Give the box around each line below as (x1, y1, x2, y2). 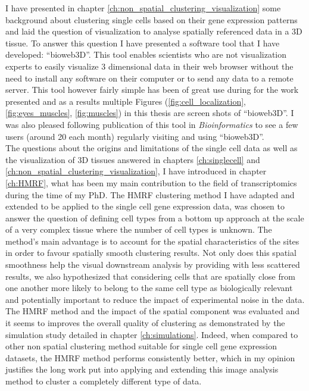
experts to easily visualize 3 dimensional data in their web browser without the (5, 60, 294, 72)
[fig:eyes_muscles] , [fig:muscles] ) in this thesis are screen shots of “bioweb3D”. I (5, 107, 294, 119)
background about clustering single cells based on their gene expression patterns (5, 13, 298, 26)
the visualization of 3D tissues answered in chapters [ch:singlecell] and (5, 153, 260, 165)
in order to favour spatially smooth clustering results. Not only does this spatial (5, 246, 296, 259)
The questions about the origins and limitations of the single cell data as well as (5, 142, 298, 154)
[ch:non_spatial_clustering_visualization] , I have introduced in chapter (5, 165, 267, 177)
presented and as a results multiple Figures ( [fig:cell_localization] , (5, 95, 246, 107)
